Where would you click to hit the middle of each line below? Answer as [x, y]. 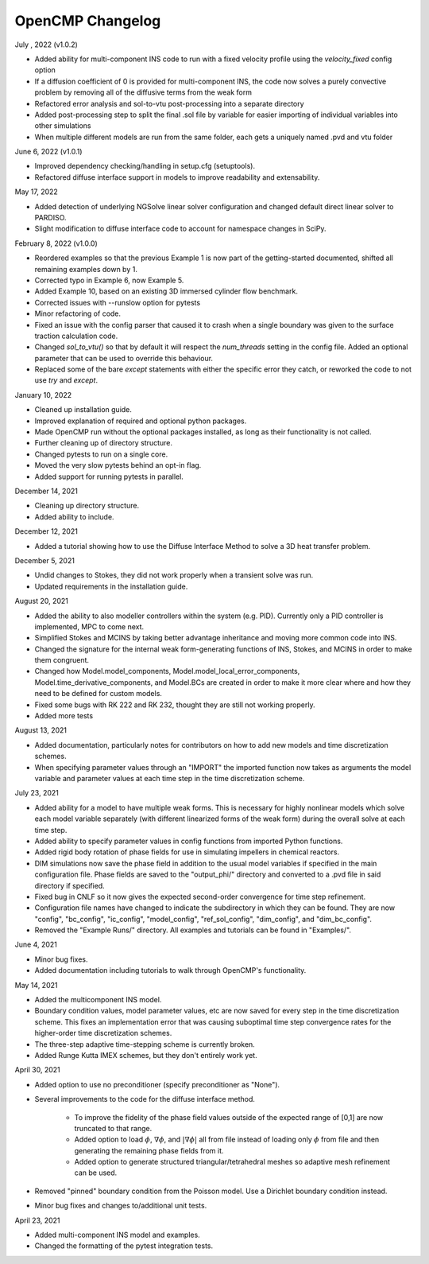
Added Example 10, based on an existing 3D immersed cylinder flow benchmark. [166, 291]
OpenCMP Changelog [88, 21]
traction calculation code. [76, 336]
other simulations [63, 126]
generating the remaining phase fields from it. [149, 1150]
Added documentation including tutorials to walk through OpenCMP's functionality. [170, 970]
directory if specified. [70, 885]
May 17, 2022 [37, 192]
